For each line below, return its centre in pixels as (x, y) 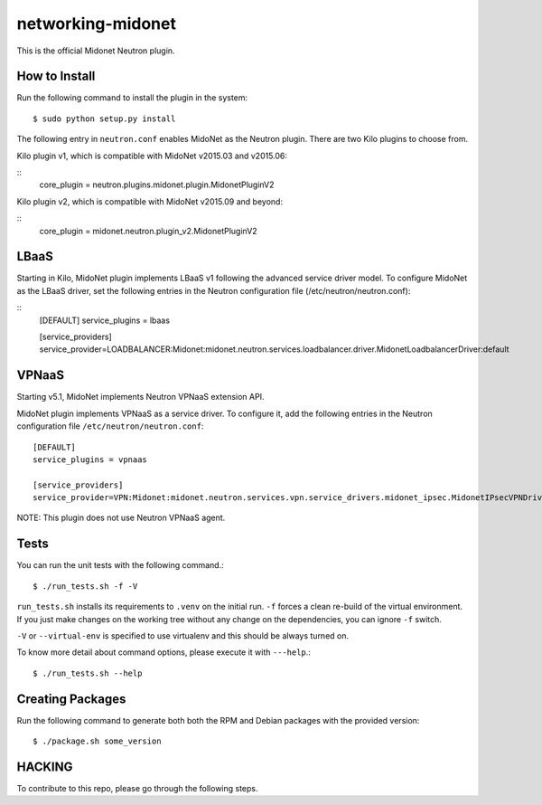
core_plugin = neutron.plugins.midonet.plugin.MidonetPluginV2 (157, 185)
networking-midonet (96, 24)
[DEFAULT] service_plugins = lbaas (105, 320)
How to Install (56, 76)
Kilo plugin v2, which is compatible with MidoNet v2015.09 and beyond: (150, 201)
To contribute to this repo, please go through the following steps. (137, 788)
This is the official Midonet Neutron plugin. (96, 51)
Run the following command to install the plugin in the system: (132, 98)
